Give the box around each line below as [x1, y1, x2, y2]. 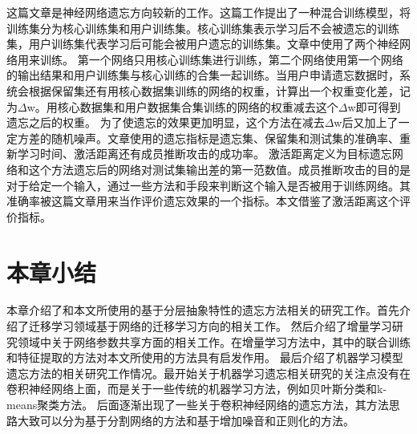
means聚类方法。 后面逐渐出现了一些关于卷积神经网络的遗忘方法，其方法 [6, 396, 389, 412]
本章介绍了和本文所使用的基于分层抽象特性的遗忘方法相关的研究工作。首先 [6, 302, 399, 318]
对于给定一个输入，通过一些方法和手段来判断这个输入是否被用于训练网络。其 [6, 176, 411, 193]
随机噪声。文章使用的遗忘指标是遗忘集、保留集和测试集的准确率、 [51, 129, 399, 146]
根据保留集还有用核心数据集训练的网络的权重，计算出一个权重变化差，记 [28, 82, 411, 99]
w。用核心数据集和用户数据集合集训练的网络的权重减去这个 [26, 98, 338, 115]
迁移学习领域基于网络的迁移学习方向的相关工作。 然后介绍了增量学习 [28, 318, 392, 335]
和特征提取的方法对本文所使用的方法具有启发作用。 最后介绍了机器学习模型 [6, 349, 403, 366]
